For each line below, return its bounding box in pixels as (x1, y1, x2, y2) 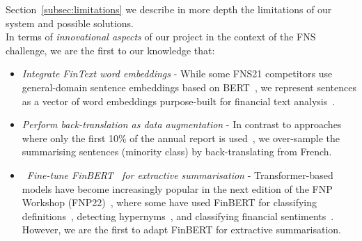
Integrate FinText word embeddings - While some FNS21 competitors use (22, 66, 333, 81)
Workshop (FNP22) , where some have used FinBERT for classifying (22, 195, 317, 210)
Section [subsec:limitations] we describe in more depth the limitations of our (6, 2, 332, 16)
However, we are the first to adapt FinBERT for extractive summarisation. (22, 222, 341, 237)
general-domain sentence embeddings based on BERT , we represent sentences (22, 79, 356, 94)
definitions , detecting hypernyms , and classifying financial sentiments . (22, 208, 334, 223)
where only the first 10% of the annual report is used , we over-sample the (22, 130, 340, 145)
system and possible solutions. (6, 15, 134, 30)
